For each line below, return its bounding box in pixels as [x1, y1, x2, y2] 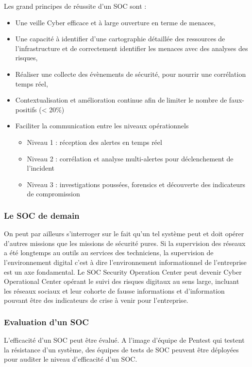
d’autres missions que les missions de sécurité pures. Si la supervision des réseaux [4, 238, 246, 248]
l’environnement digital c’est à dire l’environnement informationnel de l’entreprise [4, 257, 247, 267]
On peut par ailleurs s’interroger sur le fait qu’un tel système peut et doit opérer [4, 228, 244, 239]
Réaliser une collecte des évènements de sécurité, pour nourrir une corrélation [15, 69, 246, 79]
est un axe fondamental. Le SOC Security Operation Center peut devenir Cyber [4, 266, 242, 277]
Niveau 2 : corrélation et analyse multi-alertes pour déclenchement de [27, 153, 234, 163]
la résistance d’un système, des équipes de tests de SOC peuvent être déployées [4, 344, 239, 354]
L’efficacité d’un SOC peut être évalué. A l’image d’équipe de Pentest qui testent [4, 335, 245, 345]
